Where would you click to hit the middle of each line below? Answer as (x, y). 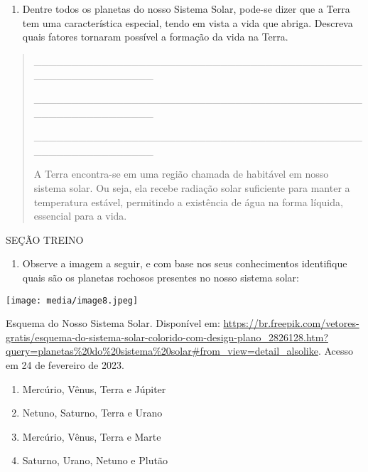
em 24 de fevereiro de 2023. (65, 364)
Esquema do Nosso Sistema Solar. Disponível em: (113, 323)
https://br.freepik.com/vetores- (291, 323)
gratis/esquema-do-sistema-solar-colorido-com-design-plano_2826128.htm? (167, 337)
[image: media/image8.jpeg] (72, 300)
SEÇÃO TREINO (45, 239)
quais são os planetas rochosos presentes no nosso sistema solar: (161, 277)
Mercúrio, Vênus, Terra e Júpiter (94, 388)
